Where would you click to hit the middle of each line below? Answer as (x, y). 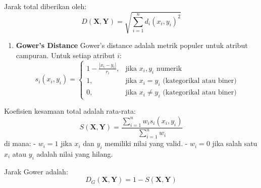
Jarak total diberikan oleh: (45, 6)
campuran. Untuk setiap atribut (65, 55)
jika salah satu (235, 143)
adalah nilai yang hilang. (75, 153)
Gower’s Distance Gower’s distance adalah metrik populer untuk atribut (132, 45)
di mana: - (20, 143)
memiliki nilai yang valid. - (146, 143)
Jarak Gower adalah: (36, 171)
